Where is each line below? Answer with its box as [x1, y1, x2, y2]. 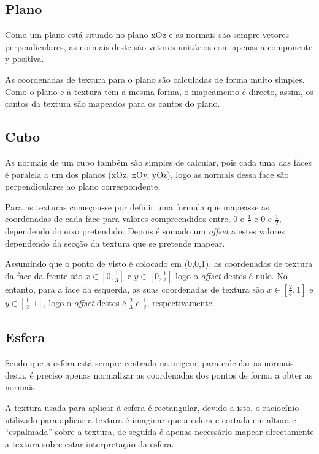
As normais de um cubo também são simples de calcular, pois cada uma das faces [5, 155, 312, 168]
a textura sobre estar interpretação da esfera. [5, 437, 174, 450]
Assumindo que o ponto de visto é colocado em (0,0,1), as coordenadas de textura [5, 257, 313, 270]
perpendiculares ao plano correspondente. [5, 180, 161, 193]
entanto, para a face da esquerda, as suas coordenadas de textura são [5, 282, 264, 295]
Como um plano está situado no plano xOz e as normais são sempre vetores [5, 28, 289, 41]
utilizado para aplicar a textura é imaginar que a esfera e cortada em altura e [5, 413, 296, 426]
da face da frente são [5, 269, 83, 282]
